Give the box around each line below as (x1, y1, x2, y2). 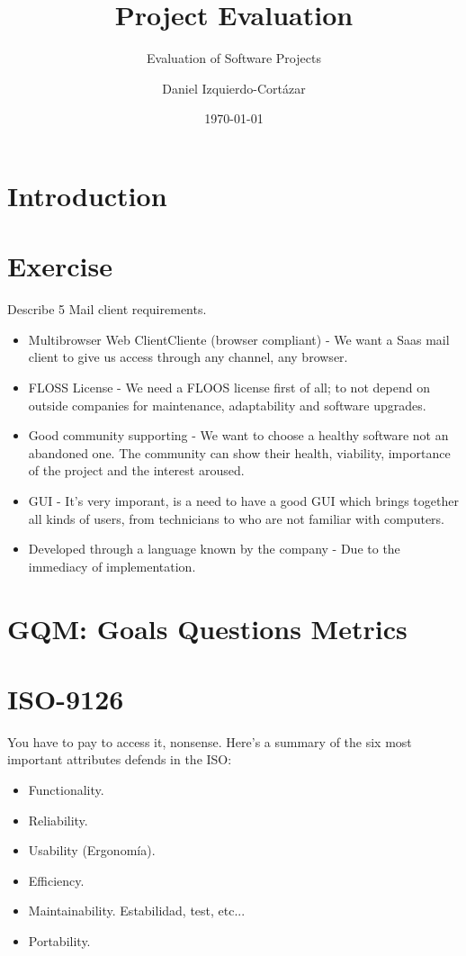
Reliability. (28, 810, 88, 829)
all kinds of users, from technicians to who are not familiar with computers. (28, 509, 444, 528)
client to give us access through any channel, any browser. (28, 347, 348, 366)
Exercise (7, 248, 112, 284)
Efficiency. (28, 870, 85, 889)
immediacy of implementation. (28, 556, 196, 575)
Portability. (28, 932, 91, 950)
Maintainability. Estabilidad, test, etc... (28, 901, 246, 920)
